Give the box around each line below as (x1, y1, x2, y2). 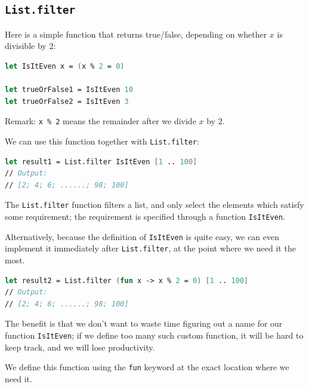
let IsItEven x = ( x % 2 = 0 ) (5, 62, 125, 70)
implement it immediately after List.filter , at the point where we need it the (5, 242, 296, 254)
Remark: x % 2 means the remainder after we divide (5, 115, 196, 127)
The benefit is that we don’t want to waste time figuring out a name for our (5, 317, 283, 330)
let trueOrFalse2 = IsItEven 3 (5, 97, 129, 106)
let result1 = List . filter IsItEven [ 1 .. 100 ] (5, 157, 197, 166)
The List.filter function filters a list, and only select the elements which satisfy (5, 198, 304, 211)
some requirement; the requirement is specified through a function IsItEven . (5, 210, 285, 223)
